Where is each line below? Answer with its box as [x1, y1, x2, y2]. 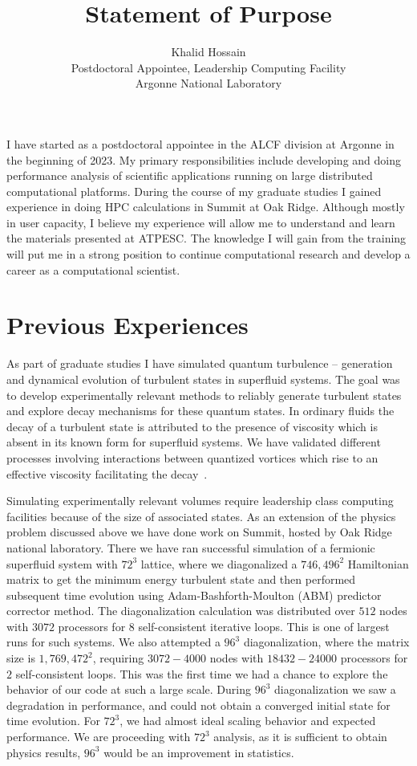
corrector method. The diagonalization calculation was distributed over [6, 602, 355, 619]
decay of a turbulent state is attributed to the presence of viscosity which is [6, 418, 378, 434]
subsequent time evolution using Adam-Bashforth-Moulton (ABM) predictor [6, 586, 382, 603]
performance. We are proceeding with [6, 728, 191, 745]
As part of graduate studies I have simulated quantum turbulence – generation [6, 355, 393, 372]
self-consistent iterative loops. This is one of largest [138, 617, 390, 634]
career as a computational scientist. [6, 261, 180, 278]
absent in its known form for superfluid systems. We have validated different [6, 434, 381, 450]
